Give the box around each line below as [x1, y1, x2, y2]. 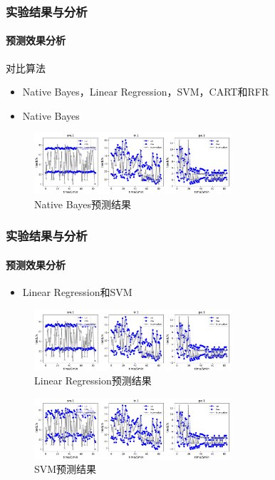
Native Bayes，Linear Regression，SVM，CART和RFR [22, 84, 269, 99]
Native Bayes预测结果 [34, 196, 131, 211]
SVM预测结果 [34, 461, 97, 476]
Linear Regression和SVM [22, 285, 133, 300]
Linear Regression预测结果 [34, 373, 152, 388]
